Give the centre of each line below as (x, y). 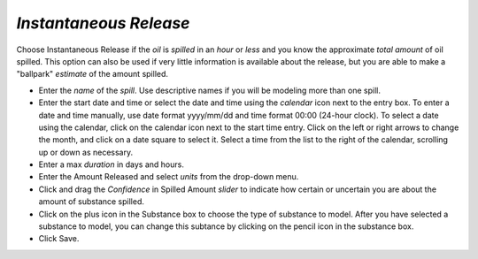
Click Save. (59, 239)
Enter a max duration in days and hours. (112, 164)
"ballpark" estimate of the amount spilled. (92, 74)
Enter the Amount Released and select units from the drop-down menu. (169, 177)
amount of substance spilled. (92, 202)
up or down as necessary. (85, 152)
